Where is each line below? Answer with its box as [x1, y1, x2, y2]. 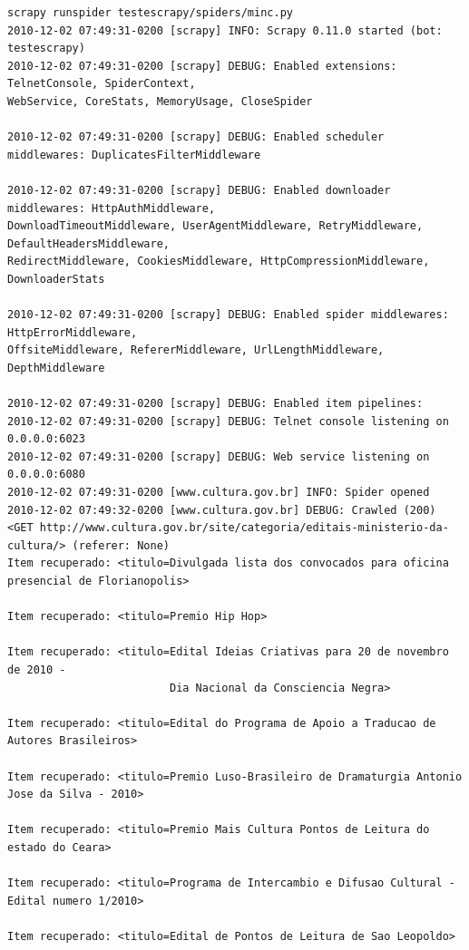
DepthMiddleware [7, 361, 105, 374]
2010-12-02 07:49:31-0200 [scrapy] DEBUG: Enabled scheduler [7, 131, 385, 144]
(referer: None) [72, 538, 170, 552]
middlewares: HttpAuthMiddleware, [7, 201, 216, 215]
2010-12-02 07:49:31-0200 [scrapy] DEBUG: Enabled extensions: [7, 59, 397, 73]
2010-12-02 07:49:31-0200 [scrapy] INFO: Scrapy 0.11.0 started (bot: [7, 24, 443, 37]
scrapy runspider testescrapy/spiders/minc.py [7, 6, 293, 19]
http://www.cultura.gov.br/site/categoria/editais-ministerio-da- [39, 521, 449, 535]
